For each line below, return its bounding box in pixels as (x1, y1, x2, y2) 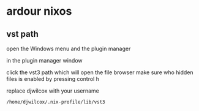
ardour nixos (6, 4, 72, 18)
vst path (6, 29, 39, 39)
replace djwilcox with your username (6, 87, 99, 94)
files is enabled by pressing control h (6, 75, 100, 82)
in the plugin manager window (6, 57, 83, 64)
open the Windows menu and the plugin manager (6, 45, 131, 52)
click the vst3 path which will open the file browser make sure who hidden (6, 69, 194, 76)
